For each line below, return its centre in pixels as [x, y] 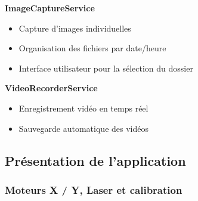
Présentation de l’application [95, 160]
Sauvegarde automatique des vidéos [83, 128]
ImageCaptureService [50, 8]
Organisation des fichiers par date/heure [92, 48]
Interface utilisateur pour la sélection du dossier [106, 68]
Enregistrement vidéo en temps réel [83, 108]
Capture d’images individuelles [75, 28]
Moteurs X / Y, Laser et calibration [94, 189]
